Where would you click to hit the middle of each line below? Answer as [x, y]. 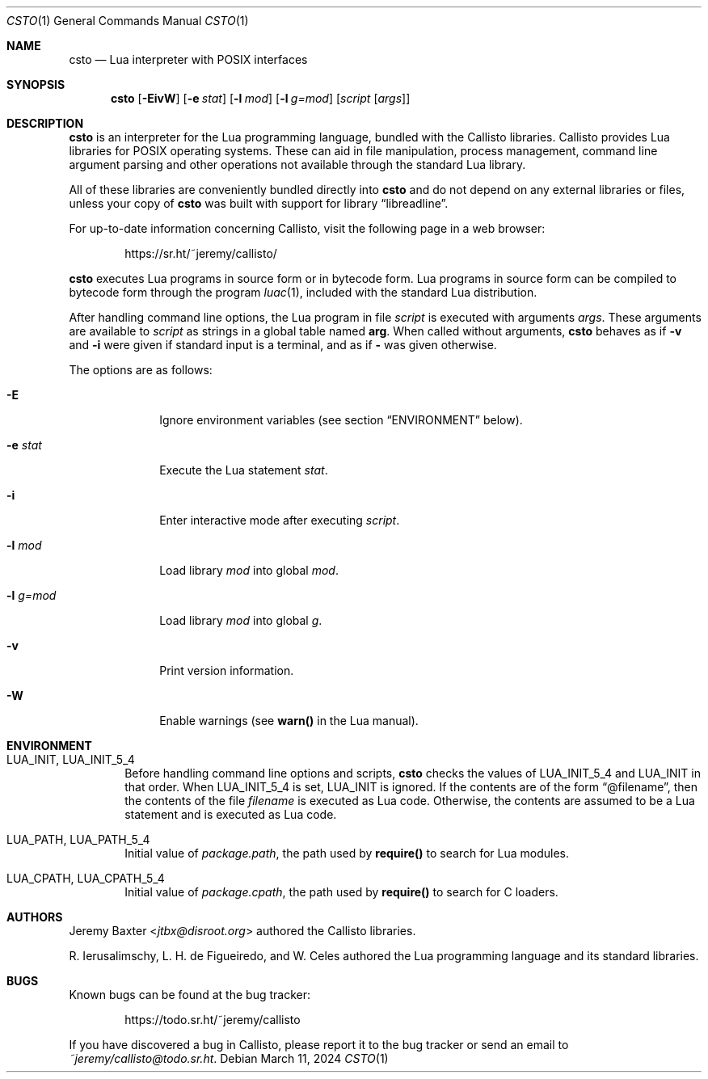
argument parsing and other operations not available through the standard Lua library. [297, 164]
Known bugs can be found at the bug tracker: [190, 995]
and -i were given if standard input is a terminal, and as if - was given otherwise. [283, 345]
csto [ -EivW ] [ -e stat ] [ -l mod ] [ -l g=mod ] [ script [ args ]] [261, 98]
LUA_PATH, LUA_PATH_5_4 [78, 839]
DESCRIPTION [45, 123]
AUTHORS [35, 917]
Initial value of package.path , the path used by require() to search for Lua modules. [347, 853]
